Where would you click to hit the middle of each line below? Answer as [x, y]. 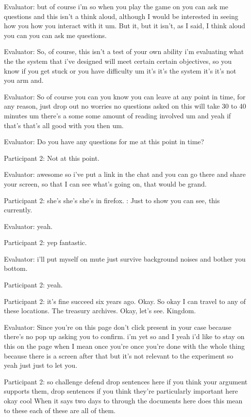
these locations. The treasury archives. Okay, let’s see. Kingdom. [100, 311]
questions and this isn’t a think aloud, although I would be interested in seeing [121, 16]
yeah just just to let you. [41, 365]
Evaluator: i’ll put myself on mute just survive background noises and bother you [125, 258]
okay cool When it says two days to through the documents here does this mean [123, 400]
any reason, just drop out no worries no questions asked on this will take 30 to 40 [125, 106]
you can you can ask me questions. [55, 35]
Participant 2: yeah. [33, 285]
